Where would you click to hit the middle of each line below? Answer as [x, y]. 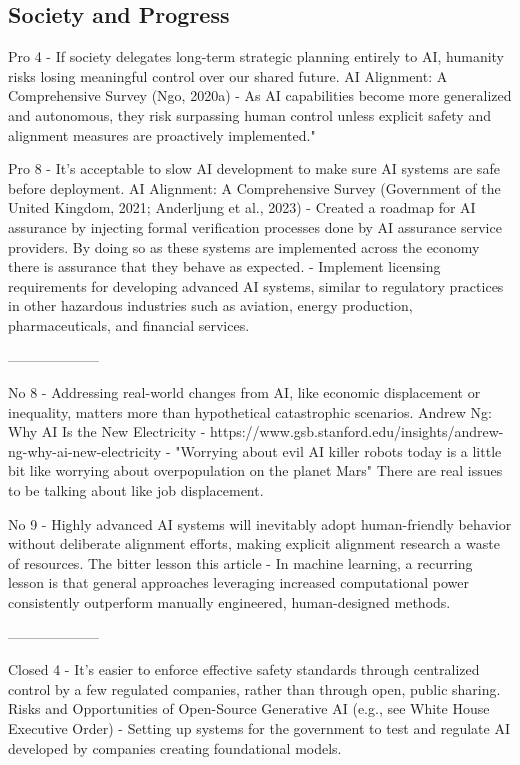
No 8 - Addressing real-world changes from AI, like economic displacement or [244, 392]
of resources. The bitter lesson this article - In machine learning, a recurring [240, 562]
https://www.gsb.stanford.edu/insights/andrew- [357, 431]
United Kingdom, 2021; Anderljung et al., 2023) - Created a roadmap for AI [242, 207]
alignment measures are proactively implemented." [162, 134]
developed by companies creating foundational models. [175, 747]
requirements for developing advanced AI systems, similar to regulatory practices [256, 285]
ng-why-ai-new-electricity [85, 450]
